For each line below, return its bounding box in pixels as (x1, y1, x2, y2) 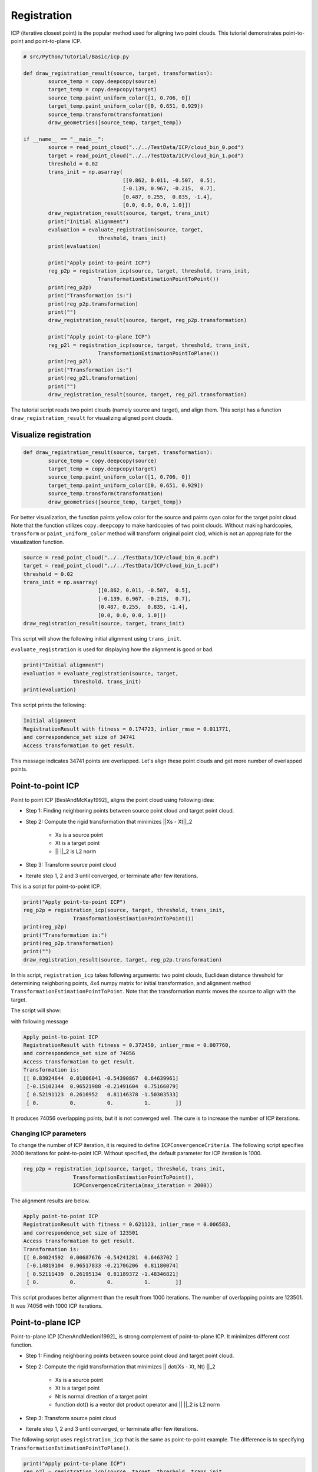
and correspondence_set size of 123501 (23, 1229, 138, 1236)
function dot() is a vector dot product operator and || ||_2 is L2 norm (55, 1401, 220, 1408)
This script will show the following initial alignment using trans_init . (11, 635, 181, 642)
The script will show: (11, 1007, 61, 1014)
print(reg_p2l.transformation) (48, 374, 138, 382)
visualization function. (11, 538, 65, 545)
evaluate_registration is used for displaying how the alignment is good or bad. (11, 646, 214, 653)
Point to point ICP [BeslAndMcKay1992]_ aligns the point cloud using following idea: (11, 796, 214, 803)
